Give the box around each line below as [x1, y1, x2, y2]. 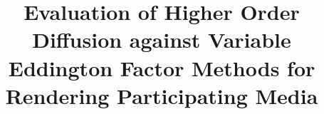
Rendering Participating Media [5, 81, 318, 110]
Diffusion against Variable [32, 25, 291, 54]
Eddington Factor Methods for [8, 53, 315, 82]
